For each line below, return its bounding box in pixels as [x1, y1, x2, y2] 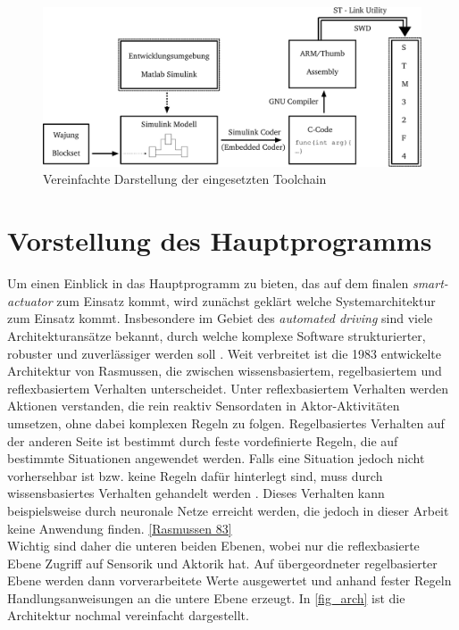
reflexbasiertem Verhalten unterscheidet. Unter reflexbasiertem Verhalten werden [7, 378, 449, 397]
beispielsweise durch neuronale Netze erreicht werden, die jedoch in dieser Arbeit [7, 501, 449, 519]
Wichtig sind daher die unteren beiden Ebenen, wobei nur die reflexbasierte [7, 536, 420, 555]
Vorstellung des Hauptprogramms [7, 222, 432, 259]
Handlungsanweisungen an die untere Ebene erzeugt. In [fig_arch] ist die [7, 588, 405, 607]
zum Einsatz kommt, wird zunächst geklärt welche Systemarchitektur [56, 291, 436, 310]
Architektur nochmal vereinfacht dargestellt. [7, 606, 249, 625]
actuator [7, 291, 53, 310]
